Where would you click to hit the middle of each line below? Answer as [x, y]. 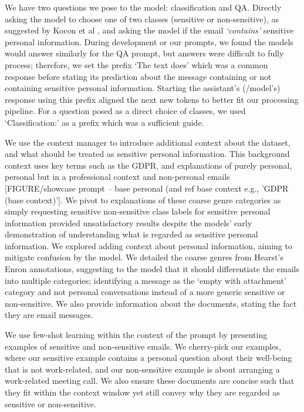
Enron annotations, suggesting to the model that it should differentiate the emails [152, 269]
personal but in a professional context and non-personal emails [117, 177]
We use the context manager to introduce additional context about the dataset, [148, 142]
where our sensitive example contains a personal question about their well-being [148, 358]
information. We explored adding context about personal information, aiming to [148, 245]
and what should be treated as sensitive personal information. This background [147, 154]
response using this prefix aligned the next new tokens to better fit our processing [152, 99]
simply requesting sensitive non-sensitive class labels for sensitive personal [138, 211]
